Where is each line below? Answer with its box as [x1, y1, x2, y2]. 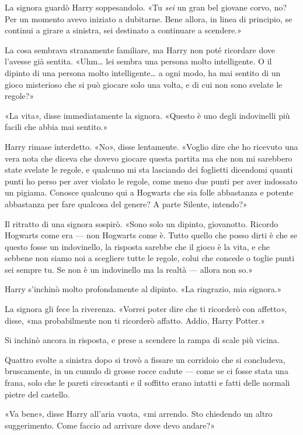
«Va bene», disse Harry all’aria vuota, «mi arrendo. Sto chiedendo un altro [5, 407, 273, 420]
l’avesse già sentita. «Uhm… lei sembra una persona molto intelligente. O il [5, 55, 272, 67]
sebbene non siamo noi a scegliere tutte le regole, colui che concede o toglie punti [5, 252, 295, 264]
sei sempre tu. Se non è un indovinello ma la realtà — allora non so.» [5, 263, 253, 275]
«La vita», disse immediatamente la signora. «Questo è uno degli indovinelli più [5, 109, 290, 121]
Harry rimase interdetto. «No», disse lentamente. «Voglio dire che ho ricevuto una [5, 140, 298, 152]
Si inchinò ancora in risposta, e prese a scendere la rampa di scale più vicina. [5, 334, 280, 346]
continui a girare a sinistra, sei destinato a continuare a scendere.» [5, 24, 242, 36]
